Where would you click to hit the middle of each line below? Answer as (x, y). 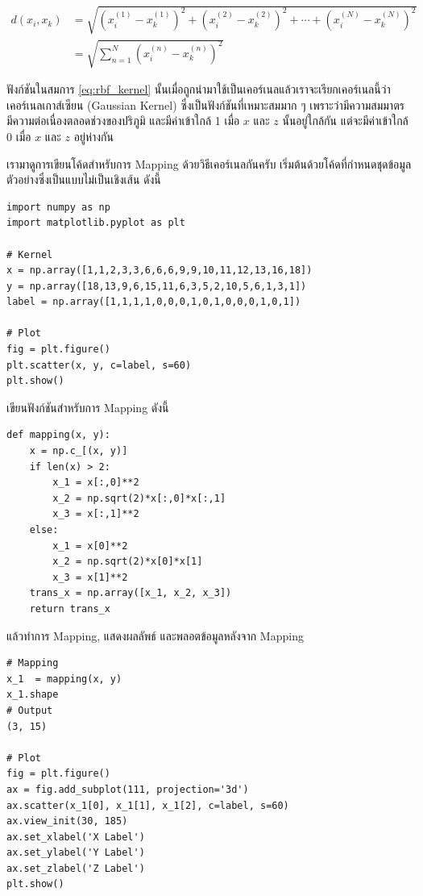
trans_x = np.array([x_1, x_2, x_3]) (131, 593)
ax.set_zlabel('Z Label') (76, 868)
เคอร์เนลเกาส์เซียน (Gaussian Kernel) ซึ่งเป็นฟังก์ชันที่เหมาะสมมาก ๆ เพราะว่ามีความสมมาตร (205, 104)
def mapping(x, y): (58, 435)
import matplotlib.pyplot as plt (96, 223)
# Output (30, 710)
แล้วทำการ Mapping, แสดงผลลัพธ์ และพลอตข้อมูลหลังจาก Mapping (155, 635)
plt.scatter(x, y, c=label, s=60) (99, 365)
